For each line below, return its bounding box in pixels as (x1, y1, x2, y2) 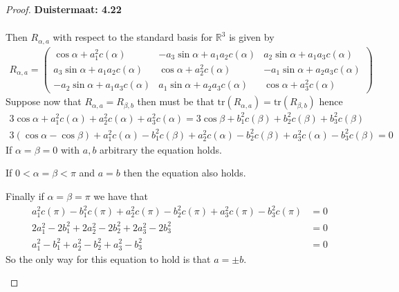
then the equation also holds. (123, 165, 246, 180)
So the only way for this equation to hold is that (6, 251, 211, 266)
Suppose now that (6, 94, 82, 109)
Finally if (6, 189, 44, 203)
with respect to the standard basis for (53, 30, 213, 44)
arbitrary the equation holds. (100, 142, 222, 156)
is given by (229, 30, 275, 44)
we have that (93, 189, 148, 203)
